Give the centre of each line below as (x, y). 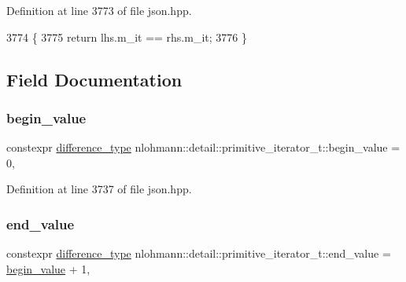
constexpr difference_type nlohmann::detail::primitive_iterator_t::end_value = (199, 253)
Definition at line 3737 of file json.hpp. (99, 189)
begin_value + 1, (48, 268)
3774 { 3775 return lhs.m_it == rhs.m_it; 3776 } (127, 37)
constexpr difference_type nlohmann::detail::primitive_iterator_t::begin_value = (203, 147)
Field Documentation (94, 79)
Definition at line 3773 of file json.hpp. (99, 10)
